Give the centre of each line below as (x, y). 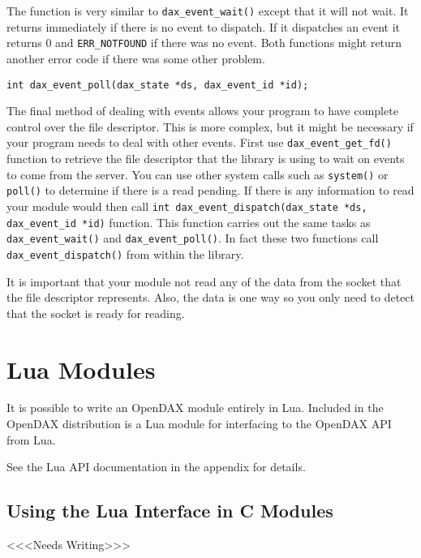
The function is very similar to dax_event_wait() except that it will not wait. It (208, 11)
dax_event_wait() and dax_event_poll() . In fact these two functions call (193, 238)
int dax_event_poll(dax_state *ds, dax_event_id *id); (158, 85)
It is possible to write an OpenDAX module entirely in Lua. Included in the (195, 408)
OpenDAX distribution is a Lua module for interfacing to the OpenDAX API (199, 424)
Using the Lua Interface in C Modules (170, 511)
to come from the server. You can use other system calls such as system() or (198, 174)
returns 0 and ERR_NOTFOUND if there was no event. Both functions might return (204, 43)
